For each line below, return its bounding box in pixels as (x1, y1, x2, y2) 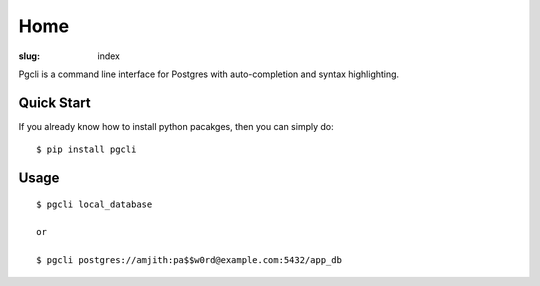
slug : (18, 50, 40, 62)
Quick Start (18, 94, 91, 111)
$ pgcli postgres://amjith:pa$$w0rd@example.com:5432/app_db (36, 255, 342, 266)
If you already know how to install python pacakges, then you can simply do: (18, 120, 334, 132)
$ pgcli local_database (36, 198, 153, 210)
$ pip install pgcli (36, 144, 137, 155)
